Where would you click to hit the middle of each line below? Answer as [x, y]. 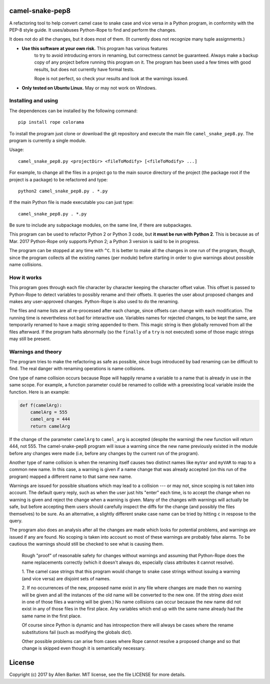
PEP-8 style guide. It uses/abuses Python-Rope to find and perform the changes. [93, 30]
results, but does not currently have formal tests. [84, 69]
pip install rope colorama [51, 122]
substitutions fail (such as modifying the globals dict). [77, 632]
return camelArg [50, 426]
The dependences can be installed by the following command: [73, 111]
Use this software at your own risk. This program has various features [95, 48]
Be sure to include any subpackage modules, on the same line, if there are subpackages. [101, 225]
